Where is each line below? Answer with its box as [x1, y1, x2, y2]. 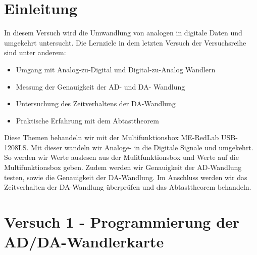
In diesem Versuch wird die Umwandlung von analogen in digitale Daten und [4, 27, 242, 38]
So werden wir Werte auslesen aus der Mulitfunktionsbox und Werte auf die [4, 152, 239, 162]
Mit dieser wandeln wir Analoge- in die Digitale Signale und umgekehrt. [31, 142, 253, 152]
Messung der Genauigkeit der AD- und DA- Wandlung [16, 81, 185, 92]
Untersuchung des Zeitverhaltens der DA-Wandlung [16, 98, 176, 109]
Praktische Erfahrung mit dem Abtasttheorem [16, 115, 159, 125]
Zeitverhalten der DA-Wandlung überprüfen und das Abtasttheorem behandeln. [4, 182, 251, 192]
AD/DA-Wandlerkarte [4, 231, 164, 252]
